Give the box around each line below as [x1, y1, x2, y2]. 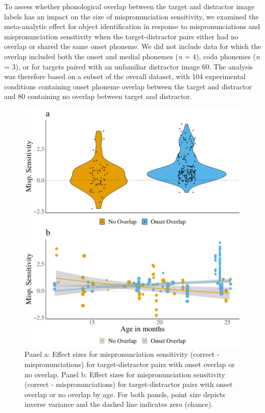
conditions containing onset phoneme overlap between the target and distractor [4, 81, 252, 91]
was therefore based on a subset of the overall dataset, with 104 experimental [4, 71, 246, 82]
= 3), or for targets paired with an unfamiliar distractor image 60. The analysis [4, 61, 253, 71]
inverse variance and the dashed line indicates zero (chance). [25, 399, 213, 409]
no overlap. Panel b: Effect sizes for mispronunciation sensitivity [25, 369, 225, 379]
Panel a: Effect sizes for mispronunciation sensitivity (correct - [25, 349, 220, 359]
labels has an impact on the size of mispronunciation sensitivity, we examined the [4, 11, 259, 21]
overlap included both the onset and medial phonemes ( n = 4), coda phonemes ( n [4, 51, 260, 61]
